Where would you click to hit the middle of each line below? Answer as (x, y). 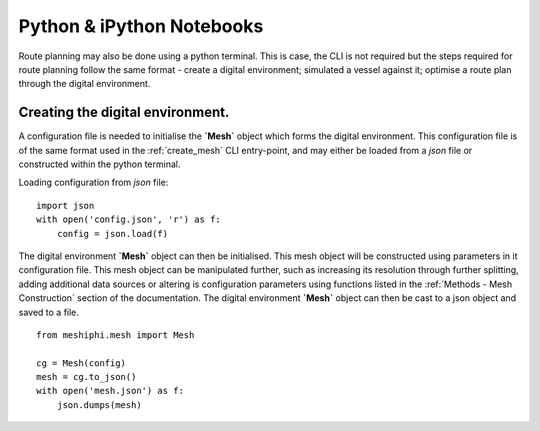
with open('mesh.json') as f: (110, 391)
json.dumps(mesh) (99, 404)
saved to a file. (49, 312)
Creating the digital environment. (124, 112)
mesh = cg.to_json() (86, 377)
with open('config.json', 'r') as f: (129, 219)
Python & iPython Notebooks (141, 26)
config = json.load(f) (112, 233)
